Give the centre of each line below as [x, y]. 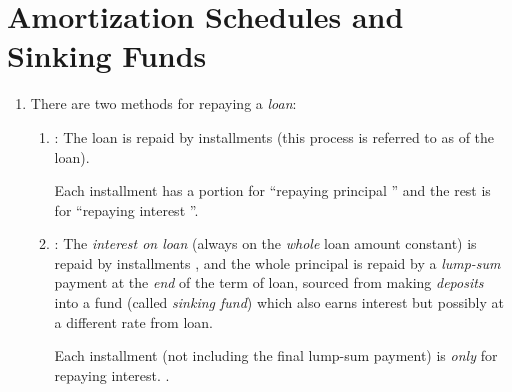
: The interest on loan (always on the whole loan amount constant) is [265, 243]
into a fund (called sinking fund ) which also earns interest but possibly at [279, 302]
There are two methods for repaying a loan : [163, 103]
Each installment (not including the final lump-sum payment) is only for [276, 355]
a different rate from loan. [133, 321]
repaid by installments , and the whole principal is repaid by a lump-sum [277, 262]
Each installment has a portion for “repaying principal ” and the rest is [272, 190]
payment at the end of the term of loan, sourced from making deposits [269, 282]
